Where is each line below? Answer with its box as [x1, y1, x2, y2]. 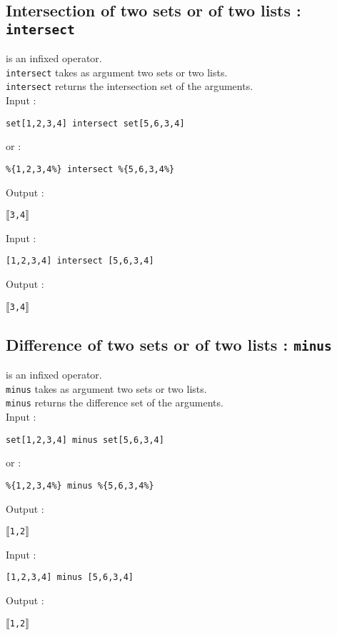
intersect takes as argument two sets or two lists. [6, 64, 228, 79]
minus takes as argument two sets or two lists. [6, 381, 207, 396]
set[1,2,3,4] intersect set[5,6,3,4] [6, 118, 185, 129]
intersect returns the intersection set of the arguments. [6, 79, 253, 94]
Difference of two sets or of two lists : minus [6, 333, 332, 355]
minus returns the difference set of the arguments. [6, 395, 223, 410]
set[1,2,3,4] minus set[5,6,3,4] [6, 434, 164, 445]
